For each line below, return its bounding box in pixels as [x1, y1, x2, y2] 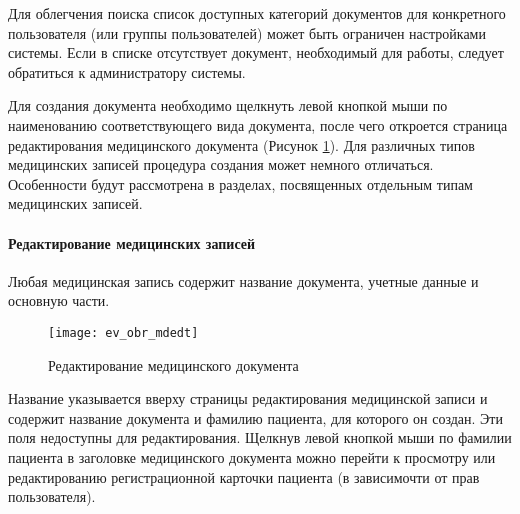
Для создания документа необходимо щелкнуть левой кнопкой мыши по [8, 95, 448, 116]
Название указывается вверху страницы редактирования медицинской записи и [8, 388, 488, 409]
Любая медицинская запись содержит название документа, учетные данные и [8, 270, 479, 291]
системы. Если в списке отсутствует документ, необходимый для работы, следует [8, 42, 504, 63]
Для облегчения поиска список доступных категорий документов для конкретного [8, 3, 506, 23]
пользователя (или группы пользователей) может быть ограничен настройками [8, 22, 486, 43]
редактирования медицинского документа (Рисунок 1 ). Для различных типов [8, 134, 475, 155]
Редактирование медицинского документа [48, 354, 299, 375]
